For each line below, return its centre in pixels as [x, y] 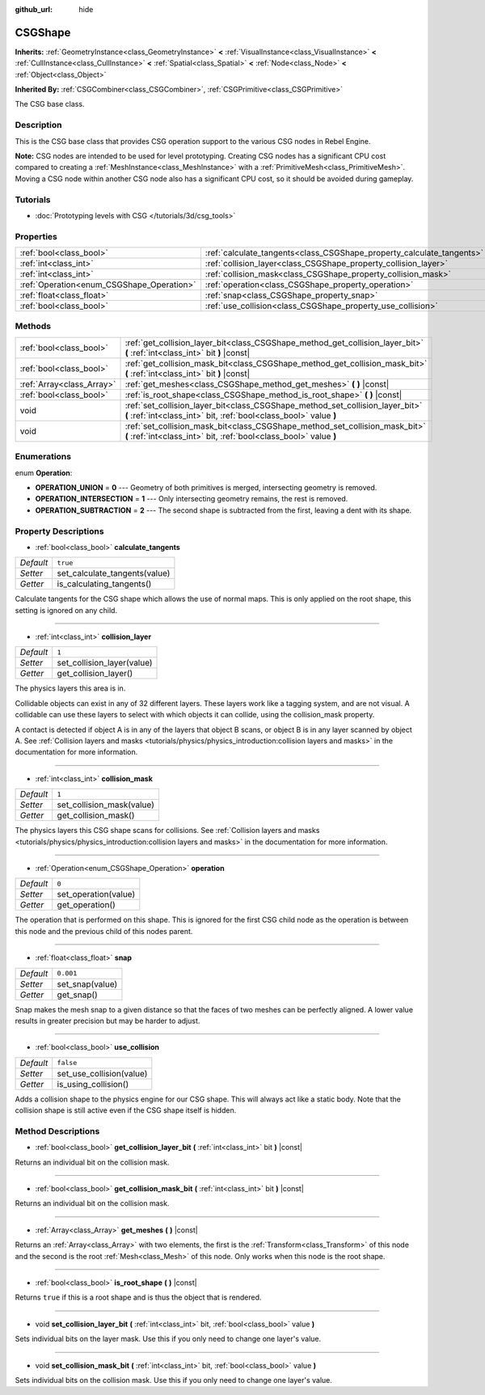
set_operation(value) [96, 894]
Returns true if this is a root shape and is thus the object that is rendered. [138, 1297]
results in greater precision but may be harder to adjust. [108, 1021]
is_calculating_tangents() [104, 584]
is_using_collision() [93, 1084]
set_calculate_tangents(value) [114, 573]
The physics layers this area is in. [70, 688]
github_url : [34, 9]
